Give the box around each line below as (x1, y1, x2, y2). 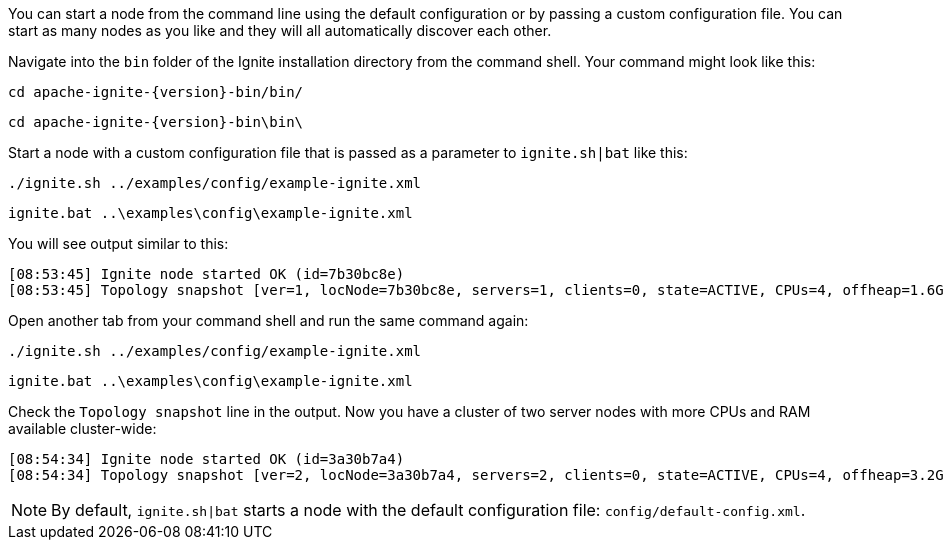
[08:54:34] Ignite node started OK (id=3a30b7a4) (8, 451, 405, 467)
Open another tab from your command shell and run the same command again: (8, 312, 529, 329)
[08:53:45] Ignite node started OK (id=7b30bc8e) (8, 266, 405, 282)
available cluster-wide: (8, 420, 157, 437)
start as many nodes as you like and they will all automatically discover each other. (8, 22, 552, 39)
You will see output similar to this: (8, 235, 229, 252)
